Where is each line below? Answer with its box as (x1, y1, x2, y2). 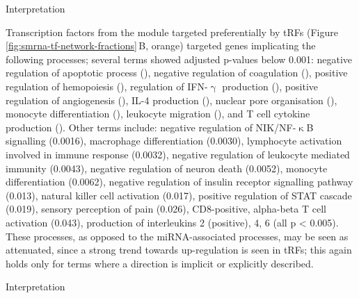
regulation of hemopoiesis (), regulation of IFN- (6, 78, 208, 93)
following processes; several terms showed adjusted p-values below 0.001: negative (6, 51, 353, 66)
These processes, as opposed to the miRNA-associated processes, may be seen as (6, 229, 349, 243)
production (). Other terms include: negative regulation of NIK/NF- (6, 119, 296, 134)
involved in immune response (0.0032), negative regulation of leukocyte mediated (6, 147, 350, 161)
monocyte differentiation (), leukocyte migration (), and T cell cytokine (6, 106, 310, 121)
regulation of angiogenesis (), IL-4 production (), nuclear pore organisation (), (6, 92, 337, 107)
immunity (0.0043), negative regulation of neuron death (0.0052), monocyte (6, 160, 328, 175)
